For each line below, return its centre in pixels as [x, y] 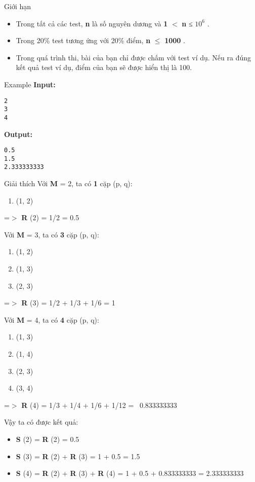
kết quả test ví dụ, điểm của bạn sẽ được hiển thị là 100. [104, 67]
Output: [18, 134]
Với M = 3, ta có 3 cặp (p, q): [52, 234]
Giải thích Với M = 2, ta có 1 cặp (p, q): [68, 183]
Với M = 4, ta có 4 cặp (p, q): [52, 319]
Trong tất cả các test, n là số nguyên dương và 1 [92, 23]
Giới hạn [18, 6]
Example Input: [30, 84]
